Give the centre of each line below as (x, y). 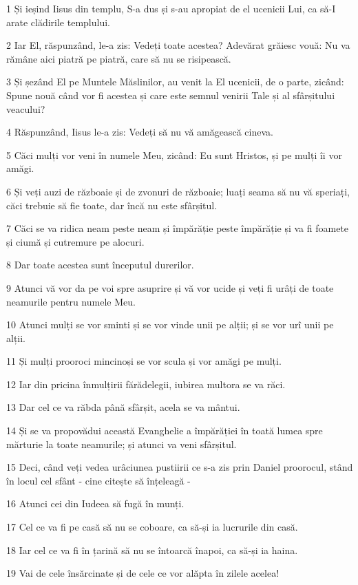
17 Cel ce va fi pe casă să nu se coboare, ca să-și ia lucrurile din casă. (152, 527)
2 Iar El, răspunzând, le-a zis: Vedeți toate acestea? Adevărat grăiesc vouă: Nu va (178, 45)
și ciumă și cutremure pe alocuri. (75, 241)
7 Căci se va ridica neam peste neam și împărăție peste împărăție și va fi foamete (178, 228)
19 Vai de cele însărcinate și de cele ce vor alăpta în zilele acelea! (143, 573)
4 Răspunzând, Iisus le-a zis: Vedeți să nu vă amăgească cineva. (140, 132)
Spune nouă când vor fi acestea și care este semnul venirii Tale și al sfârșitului (171, 95)
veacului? (26, 108)
